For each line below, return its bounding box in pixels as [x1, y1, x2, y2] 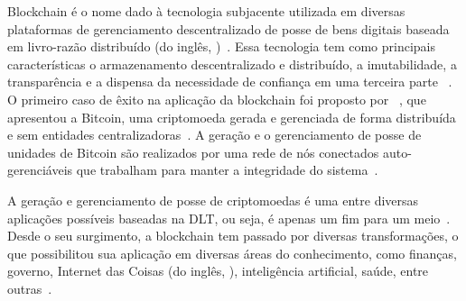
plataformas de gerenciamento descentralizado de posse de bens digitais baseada [7, 19, 450, 38]
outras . [7, 278, 52, 297]
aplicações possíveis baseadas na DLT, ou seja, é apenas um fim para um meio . [7, 208, 451, 227]
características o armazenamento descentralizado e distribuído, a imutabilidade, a [7, 54, 457, 73]
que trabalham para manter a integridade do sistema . [76, 160, 378, 179]
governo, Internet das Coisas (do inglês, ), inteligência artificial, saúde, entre [7, 261, 429, 280]
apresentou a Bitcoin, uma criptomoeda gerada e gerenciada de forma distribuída [7, 107, 456, 126]
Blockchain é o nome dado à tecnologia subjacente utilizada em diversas [7, 2, 405, 20]
